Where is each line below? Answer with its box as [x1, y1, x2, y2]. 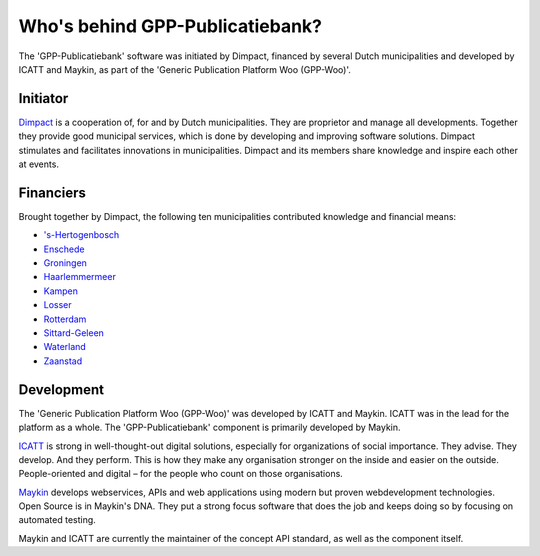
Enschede [43, 243, 85, 255]
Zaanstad [43, 355, 83, 367]
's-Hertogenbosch [43, 229, 120, 241]
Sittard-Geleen [43, 327, 105, 339]
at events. [18, 158, 60, 170]
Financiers [18, 184, 87, 201]
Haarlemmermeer [43, 271, 117, 283]
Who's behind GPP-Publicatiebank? [18, 15, 322, 37]
